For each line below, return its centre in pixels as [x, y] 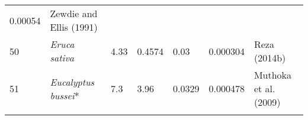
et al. [264, 88]
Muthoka [273, 75]
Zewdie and [74, 13]
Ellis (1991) [74, 27]
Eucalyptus [72, 82]
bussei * [65, 95]
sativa [62, 58]
